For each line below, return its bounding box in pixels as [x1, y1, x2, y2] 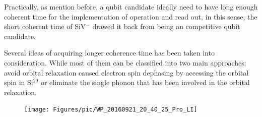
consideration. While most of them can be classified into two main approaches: [4, 57, 246, 67]
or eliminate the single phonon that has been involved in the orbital [40, 77, 250, 87]
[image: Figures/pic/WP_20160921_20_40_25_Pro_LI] [24, 106, 198, 113]
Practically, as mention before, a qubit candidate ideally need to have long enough [4, 1, 258, 11]
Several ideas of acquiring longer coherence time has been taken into [4, 47, 215, 58]
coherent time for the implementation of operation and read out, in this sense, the [4, 11, 257, 21]
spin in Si [4, 77, 33, 87]
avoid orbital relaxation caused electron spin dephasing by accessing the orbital [4, 67, 249, 77]
